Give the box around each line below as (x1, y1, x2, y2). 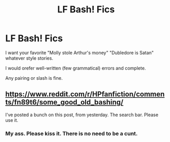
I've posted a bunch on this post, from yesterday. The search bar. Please (5, 112, 159, 118)
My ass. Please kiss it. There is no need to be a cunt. (5, 130, 138, 137)
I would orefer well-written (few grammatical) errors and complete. (5, 65, 146, 71)
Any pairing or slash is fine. (5, 75, 63, 81)
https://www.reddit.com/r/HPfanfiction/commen (5, 90, 165, 99)
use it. (5, 117, 18, 123)
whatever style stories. (5, 55, 54, 61)
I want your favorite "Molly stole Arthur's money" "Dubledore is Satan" (5, 49, 154, 56)
